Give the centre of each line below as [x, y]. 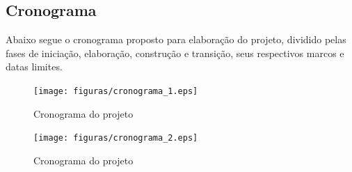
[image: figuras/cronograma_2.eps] [116, 138]
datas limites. [34, 67]
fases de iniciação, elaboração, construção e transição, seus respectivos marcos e [175, 53]
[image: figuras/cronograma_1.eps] [116, 91]
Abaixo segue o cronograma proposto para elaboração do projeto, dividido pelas [176, 39]
